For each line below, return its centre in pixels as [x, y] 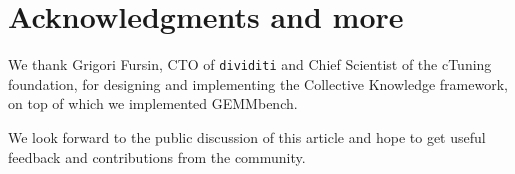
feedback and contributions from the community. [157, 156]
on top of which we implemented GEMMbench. [153, 103]
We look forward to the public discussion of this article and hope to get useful [247, 136]
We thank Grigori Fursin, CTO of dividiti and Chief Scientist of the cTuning [250, 64]
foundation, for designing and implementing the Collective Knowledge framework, [258, 83]
